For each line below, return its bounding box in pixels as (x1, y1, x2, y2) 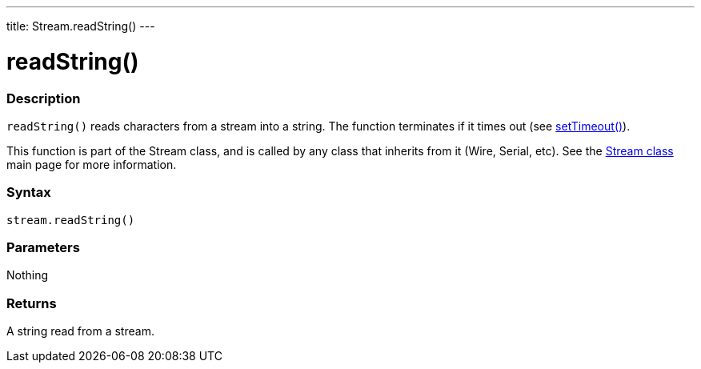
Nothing (6, 268, 49, 283)
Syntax (6, 184, 51, 201)
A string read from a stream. (6, 324, 154, 339)
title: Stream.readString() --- (6, 19, 155, 33)
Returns (6, 295, 57, 311)
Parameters (6, 239, 80, 255)
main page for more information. (6, 157, 177, 171)
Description (6, 90, 81, 106)
